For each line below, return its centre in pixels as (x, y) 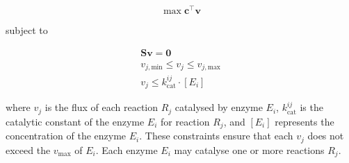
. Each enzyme (127, 149)
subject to (27, 30)
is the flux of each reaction (102, 107)
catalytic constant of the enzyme (75, 121)
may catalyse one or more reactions (249, 149)
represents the (305, 121)
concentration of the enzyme (66, 136)
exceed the (28, 149)
